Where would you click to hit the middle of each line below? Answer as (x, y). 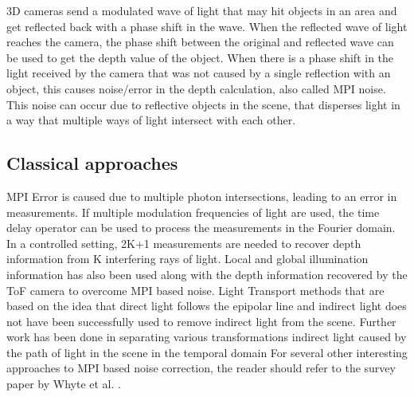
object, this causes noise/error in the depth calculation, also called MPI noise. (196, 88)
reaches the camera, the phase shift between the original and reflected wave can (200, 42)
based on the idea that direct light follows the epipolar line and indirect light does (207, 306)
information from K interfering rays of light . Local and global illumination (187, 259)
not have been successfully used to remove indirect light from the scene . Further (201, 321)
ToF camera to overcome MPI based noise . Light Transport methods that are (195, 290)
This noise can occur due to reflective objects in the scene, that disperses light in (203, 104)
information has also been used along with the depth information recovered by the (207, 274)
